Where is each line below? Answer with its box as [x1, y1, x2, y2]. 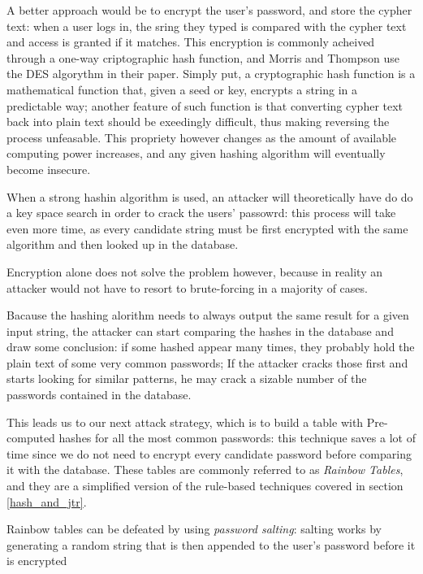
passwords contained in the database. [6, 386, 192, 403]
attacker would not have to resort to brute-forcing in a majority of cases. [6, 279, 368, 296]
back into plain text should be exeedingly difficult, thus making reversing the [6, 113, 390, 130]
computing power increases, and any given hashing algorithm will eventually [6, 145, 386, 162]
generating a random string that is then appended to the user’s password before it [6, 536, 416, 553]
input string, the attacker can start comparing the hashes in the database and [6, 322, 394, 339]
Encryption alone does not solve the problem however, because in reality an [6, 263, 382, 280]
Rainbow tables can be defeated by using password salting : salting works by [6, 520, 382, 537]
